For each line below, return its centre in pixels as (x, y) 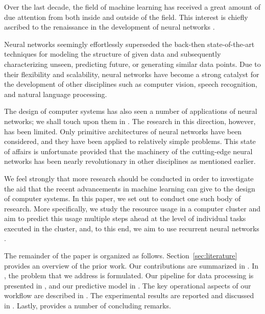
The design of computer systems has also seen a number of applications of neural (131, 111)
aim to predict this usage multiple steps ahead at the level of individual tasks (125, 218)
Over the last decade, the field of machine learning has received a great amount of (132, 7)
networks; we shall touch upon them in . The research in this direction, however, (130, 121)
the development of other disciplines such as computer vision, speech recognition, (131, 84)
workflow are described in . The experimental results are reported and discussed (129, 295)
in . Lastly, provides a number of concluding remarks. (88, 306)
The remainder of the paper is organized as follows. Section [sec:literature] (121, 256)
